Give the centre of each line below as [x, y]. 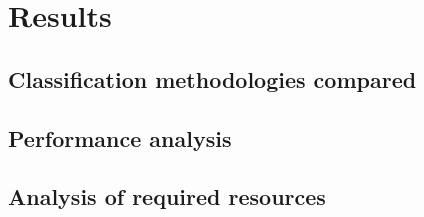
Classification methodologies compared [212, 78]
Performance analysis [120, 137]
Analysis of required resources [167, 196]
